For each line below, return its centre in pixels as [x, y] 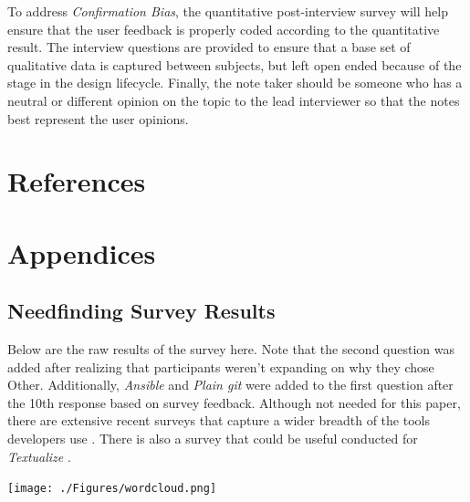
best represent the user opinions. [98, 118]
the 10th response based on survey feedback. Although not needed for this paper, [234, 402]
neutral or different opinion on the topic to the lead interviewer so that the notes [234, 100]
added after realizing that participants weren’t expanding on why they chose [221, 366]
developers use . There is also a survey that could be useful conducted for [213, 439]
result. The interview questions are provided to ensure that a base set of [209, 47]
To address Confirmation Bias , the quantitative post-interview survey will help [228, 11]
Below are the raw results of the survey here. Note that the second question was [231, 349]
